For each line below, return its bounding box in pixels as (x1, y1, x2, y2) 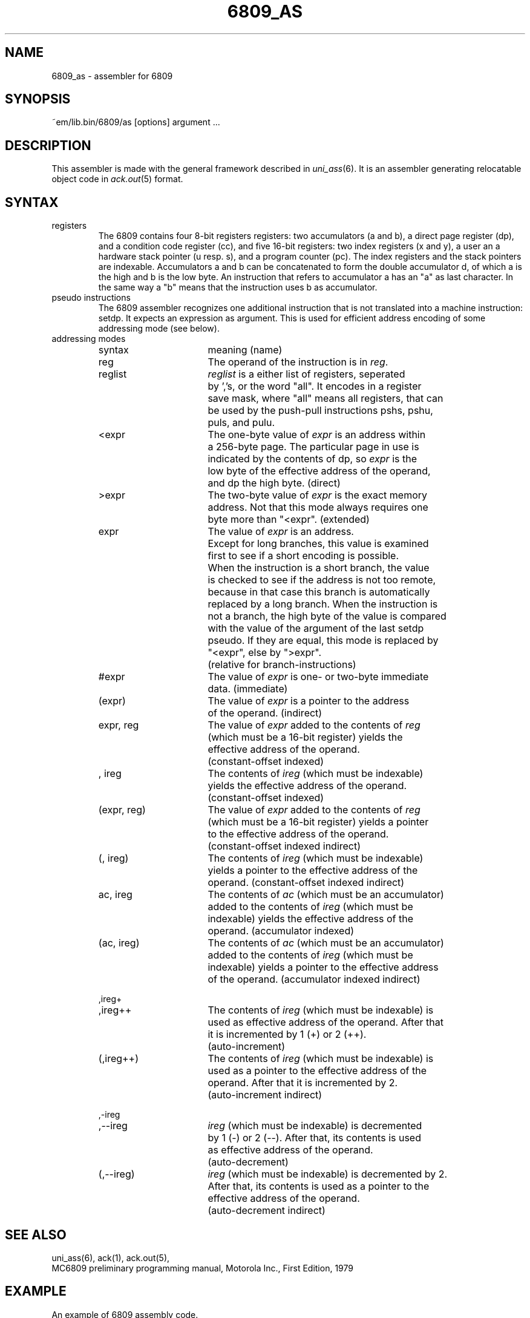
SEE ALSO (5, 1227, 67, 1242)
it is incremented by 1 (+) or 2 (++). (208, 1028, 367, 1041)
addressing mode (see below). (98, 323, 220, 334)
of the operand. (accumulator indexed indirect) (208, 973, 420, 986)
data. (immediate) (208, 683, 288, 695)
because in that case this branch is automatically (208, 586, 430, 598)
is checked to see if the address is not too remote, (208, 574, 436, 586)
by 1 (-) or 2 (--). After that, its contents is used (208, 1132, 421, 1144)
